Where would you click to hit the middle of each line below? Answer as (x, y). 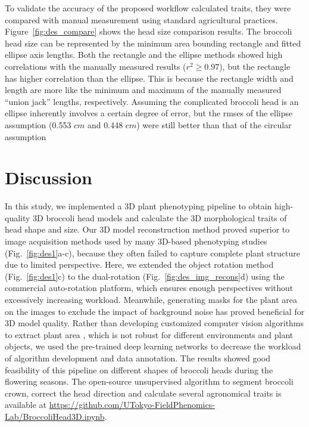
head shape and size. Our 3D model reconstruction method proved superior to (147, 229)
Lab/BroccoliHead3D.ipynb (55, 416)
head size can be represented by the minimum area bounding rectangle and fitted (153, 43)
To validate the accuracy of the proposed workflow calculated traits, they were (148, 8)
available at (26, 405)
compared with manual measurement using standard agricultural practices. (141, 19)
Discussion (49, 177)
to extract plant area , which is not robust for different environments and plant (149, 334)
